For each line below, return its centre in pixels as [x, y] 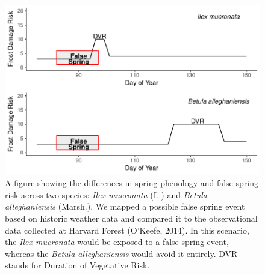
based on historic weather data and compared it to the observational [131, 218]
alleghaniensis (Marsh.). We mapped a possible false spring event [125, 206]
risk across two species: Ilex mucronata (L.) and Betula [106, 194]
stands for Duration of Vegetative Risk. [77, 265]
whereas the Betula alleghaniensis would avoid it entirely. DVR [121, 253]
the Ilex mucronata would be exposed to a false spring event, [117, 242]
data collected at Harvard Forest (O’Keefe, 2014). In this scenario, [127, 230]
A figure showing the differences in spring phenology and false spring [132, 183]
